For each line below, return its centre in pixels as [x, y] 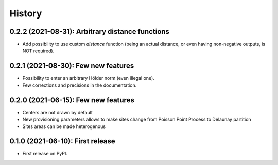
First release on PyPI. [45, 154]
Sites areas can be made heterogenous [64, 126]
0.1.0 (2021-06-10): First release [62, 141]
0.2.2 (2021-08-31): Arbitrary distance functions [90, 32]
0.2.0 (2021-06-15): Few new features [72, 100]
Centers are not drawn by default [57, 112]
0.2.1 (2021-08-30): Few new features [72, 66]
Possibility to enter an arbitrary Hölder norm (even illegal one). [88, 78]
